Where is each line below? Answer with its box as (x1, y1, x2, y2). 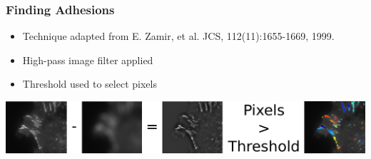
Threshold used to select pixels (22, 76, 157, 91)
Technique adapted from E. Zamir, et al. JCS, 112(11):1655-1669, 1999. (22, 29, 335, 43)
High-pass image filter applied (22, 52, 153, 67)
